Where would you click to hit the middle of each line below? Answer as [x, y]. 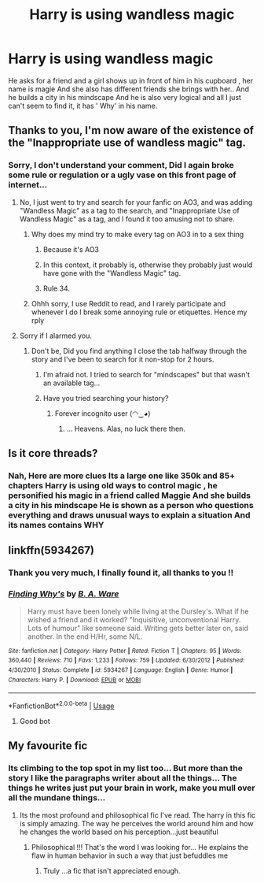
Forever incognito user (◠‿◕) [103, 413]
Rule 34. [57, 288]
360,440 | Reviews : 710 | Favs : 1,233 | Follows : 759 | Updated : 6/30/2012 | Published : [126, 660]
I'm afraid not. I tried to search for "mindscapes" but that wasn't [146, 374]
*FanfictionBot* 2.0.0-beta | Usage [61, 705]
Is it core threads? [53, 453]
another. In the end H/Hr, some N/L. [85, 636]
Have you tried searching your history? [106, 398]
